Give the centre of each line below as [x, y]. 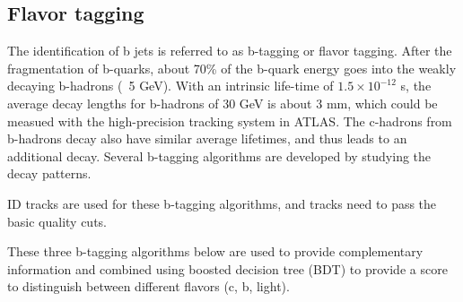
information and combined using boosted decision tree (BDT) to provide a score [227, 268]
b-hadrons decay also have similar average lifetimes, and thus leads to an [207, 138]
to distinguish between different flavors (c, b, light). [149, 286]
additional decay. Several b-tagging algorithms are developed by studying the [219, 155]
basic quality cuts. [57, 221]
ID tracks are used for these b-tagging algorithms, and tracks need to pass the [222, 203]
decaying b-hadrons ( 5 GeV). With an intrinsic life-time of [170, 86]
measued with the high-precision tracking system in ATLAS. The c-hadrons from [230, 121]
